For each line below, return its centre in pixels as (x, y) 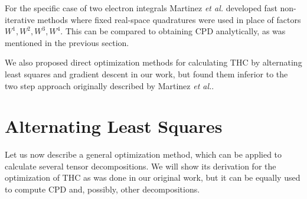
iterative (20, 19)
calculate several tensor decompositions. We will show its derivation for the (141, 166)
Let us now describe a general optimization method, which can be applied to (143, 154)
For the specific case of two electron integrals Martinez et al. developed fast (141, 8)
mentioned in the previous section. (67, 42)
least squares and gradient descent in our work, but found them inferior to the (146, 74)
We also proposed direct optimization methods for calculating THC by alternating (153, 62)
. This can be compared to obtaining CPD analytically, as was (173, 31)
